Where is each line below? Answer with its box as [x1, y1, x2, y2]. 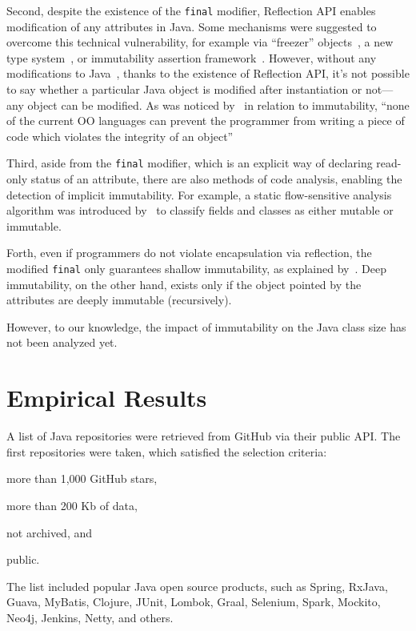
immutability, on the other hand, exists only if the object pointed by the [6, 275, 362, 292]
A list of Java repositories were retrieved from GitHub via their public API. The [6, 428, 401, 444]
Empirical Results [6, 381, 207, 414]
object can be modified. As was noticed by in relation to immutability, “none [27, 96, 410, 113]
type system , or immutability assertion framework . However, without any [6, 49, 377, 66]
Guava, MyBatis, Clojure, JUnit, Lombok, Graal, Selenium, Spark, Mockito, [6, 593, 381, 610]
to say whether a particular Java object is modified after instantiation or [6, 81, 362, 98]
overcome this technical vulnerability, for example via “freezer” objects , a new [6, 34, 394, 50]
